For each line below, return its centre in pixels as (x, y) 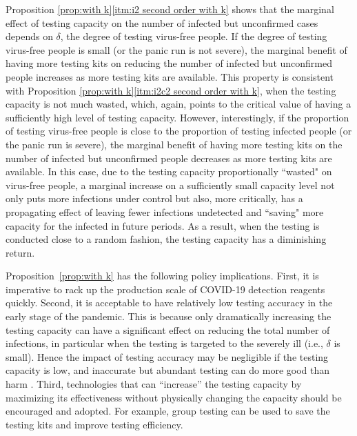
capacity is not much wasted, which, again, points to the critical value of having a (178, 104)
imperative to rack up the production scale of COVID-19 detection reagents (165, 289)
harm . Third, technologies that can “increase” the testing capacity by (154, 384)
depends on (29, 36)
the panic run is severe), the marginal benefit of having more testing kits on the (174, 144)
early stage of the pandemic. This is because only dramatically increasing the (169, 316)
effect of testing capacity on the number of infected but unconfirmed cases (162, 22)
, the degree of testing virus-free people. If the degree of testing (194, 36)
